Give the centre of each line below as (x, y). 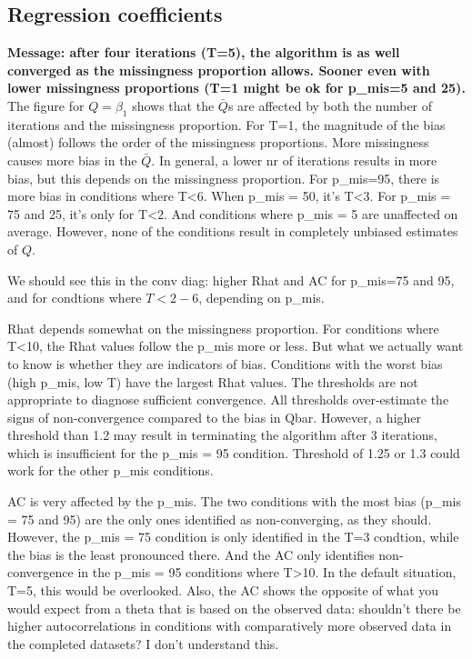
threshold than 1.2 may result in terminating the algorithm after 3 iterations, (223, 435)
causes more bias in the (72, 160)
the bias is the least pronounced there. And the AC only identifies (191, 554)
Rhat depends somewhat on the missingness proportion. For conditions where (223, 328)
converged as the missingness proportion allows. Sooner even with (219, 70)
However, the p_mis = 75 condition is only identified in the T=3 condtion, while (233, 537)
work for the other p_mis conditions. (110, 470)
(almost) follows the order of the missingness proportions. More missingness (218, 142)
